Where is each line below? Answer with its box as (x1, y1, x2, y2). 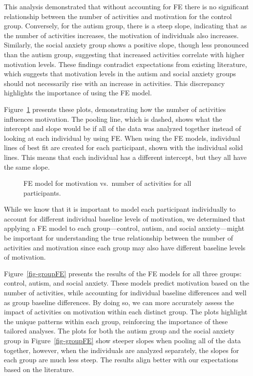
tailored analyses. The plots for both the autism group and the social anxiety (4, 326, 235, 336)
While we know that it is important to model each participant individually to (4, 204, 236, 214)
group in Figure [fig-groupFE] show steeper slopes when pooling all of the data (4, 335, 241, 345)
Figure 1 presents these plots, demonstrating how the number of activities (4, 104, 226, 114)
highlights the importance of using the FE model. (4, 88, 152, 98)
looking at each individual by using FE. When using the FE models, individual (4, 133, 240, 143)
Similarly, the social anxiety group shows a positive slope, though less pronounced (4, 40, 249, 50)
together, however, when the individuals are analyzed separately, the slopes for (4, 345, 239, 355)
